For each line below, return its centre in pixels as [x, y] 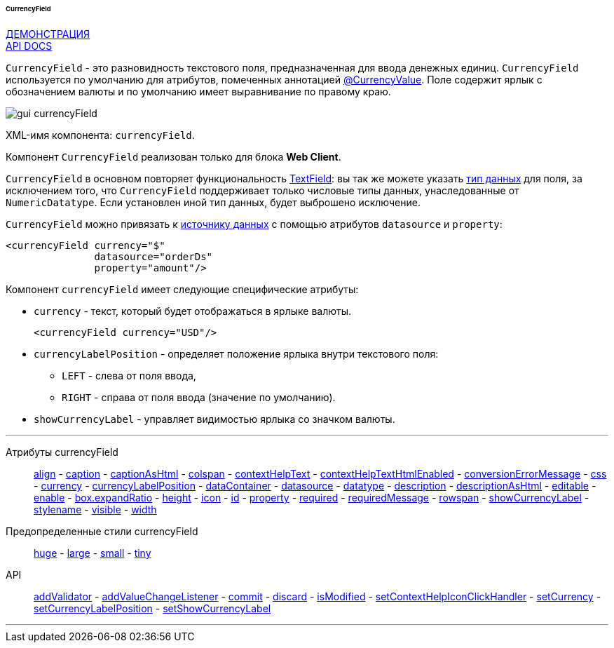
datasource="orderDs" [153, 256]
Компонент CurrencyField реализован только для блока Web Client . [173, 156]
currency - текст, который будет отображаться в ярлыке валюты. [193, 311]
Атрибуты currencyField [62, 452]
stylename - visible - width [95, 509]
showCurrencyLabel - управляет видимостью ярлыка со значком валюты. [214, 419]
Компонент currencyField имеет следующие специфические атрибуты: [182, 289]
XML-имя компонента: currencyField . [100, 135]
